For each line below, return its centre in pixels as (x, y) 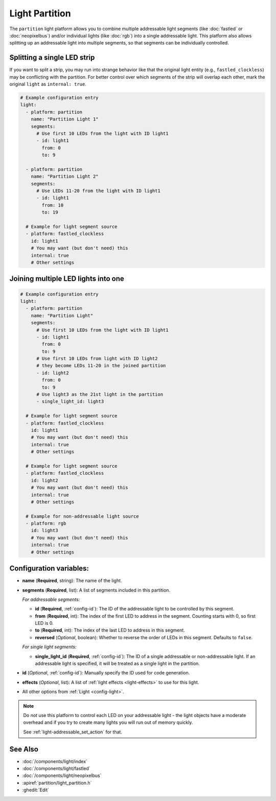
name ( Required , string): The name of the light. (72, 581)
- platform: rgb (46, 523)
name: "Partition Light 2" (65, 176)
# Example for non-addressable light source (82, 516)
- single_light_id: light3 (70, 402)
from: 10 (53, 205)
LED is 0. (44, 623)
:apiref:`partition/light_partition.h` (57, 783)
